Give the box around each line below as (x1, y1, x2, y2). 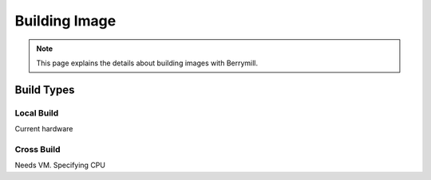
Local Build (14, 108, 59, 119)
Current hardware (14, 124, 73, 134)
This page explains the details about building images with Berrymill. (36, 58, 259, 68)
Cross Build (14, 143, 61, 155)
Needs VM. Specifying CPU (14, 160, 105, 170)
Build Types (14, 83, 75, 96)
